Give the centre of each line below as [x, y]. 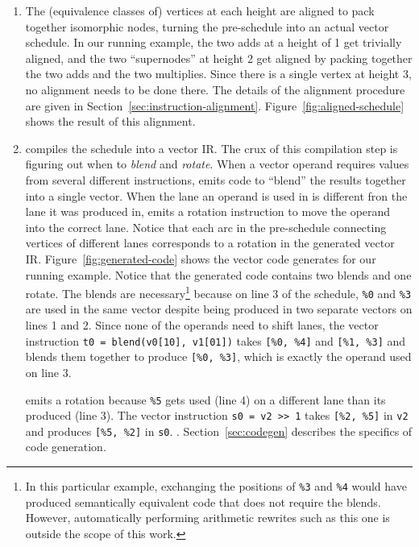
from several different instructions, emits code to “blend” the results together [216, 179]
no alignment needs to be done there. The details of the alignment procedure [215, 89]
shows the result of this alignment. [110, 121]
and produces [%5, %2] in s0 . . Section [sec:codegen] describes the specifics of [219, 431]
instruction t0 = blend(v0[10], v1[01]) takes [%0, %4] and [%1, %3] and [216, 340]
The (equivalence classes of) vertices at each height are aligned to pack [200, 10]
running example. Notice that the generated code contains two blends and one [218, 274]
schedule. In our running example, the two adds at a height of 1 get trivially [214, 42]
